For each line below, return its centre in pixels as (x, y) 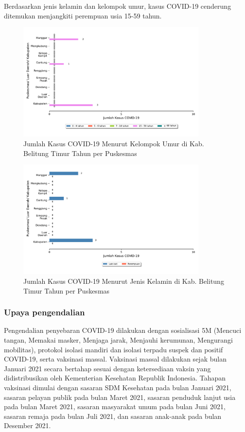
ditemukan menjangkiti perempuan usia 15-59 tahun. (83, 15)
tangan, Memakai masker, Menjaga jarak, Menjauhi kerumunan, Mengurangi (118, 340)
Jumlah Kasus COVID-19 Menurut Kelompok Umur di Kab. (114, 144)
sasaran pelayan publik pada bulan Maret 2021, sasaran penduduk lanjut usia (120, 397)
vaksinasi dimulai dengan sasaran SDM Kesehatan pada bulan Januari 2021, (118, 387)
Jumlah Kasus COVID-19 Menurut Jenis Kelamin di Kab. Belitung (124, 281)
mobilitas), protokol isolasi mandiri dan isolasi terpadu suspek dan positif (114, 349)
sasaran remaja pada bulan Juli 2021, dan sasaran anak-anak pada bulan (113, 416)
